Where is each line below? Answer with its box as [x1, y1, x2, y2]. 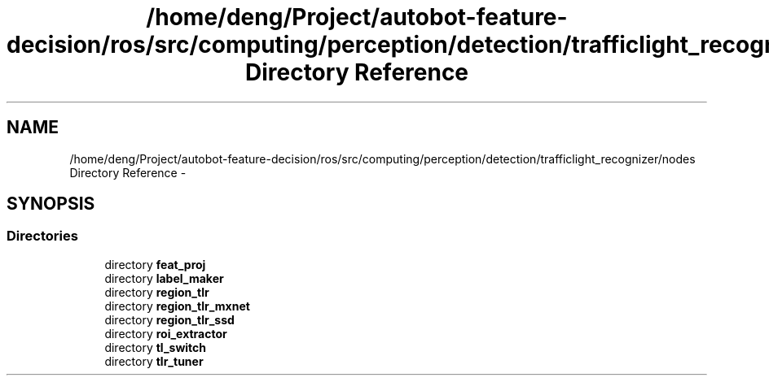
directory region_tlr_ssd [104, 312, 235, 327]
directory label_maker [104, 271, 224, 285]
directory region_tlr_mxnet [104, 298, 250, 313]
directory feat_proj [104, 257, 206, 271]
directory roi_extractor [104, 326, 227, 341]
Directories [7, 228, 78, 245]
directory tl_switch [104, 340, 207, 354]
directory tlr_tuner [104, 354, 204, 368]
